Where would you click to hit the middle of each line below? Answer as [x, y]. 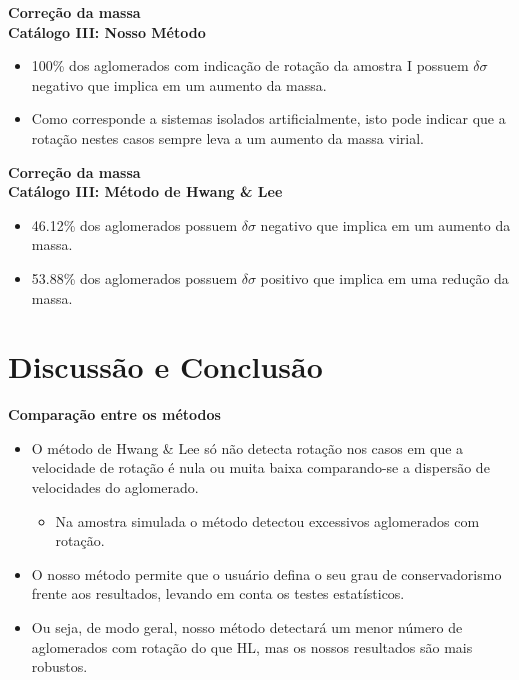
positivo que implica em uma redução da [384, 277]
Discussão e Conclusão [165, 366]
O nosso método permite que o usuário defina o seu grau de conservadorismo [266, 573]
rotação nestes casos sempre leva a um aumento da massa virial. [227, 137]
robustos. [59, 666]
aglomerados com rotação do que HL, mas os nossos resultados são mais [252, 646]
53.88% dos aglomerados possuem [134, 277]
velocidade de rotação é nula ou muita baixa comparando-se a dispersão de [260, 467]
